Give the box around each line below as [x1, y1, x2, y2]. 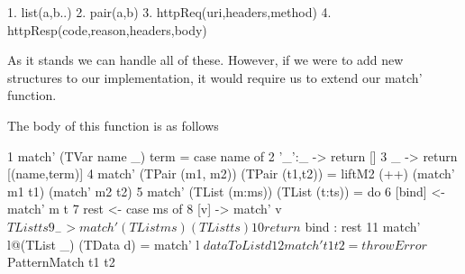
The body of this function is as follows [7, 115, 219, 134]
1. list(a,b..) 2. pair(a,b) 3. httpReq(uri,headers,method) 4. [7, 3, 332, 21]
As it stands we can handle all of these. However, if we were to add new [7, 50, 404, 69]
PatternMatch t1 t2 [7, 252, 115, 271]
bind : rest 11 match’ [305, 216, 421, 235]
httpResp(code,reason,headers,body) [7, 20, 207, 39]
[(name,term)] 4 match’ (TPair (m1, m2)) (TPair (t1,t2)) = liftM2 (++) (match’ [7, 164, 455, 183]
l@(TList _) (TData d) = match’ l [7, 234, 200, 253]
